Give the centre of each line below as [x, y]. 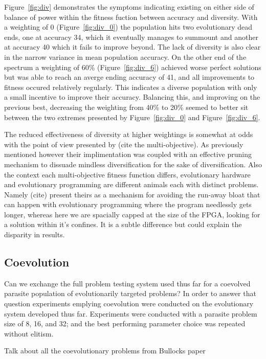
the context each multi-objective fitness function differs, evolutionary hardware [127, 174]
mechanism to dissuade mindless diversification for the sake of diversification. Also [133, 164]
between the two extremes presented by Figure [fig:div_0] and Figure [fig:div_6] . [132, 117]
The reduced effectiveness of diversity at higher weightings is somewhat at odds [129, 134]
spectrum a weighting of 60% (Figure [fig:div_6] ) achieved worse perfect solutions [133, 67]
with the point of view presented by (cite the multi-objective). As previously [124, 144]
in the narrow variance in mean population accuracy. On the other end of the [125, 57]
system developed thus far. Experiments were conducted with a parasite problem [131, 313]
